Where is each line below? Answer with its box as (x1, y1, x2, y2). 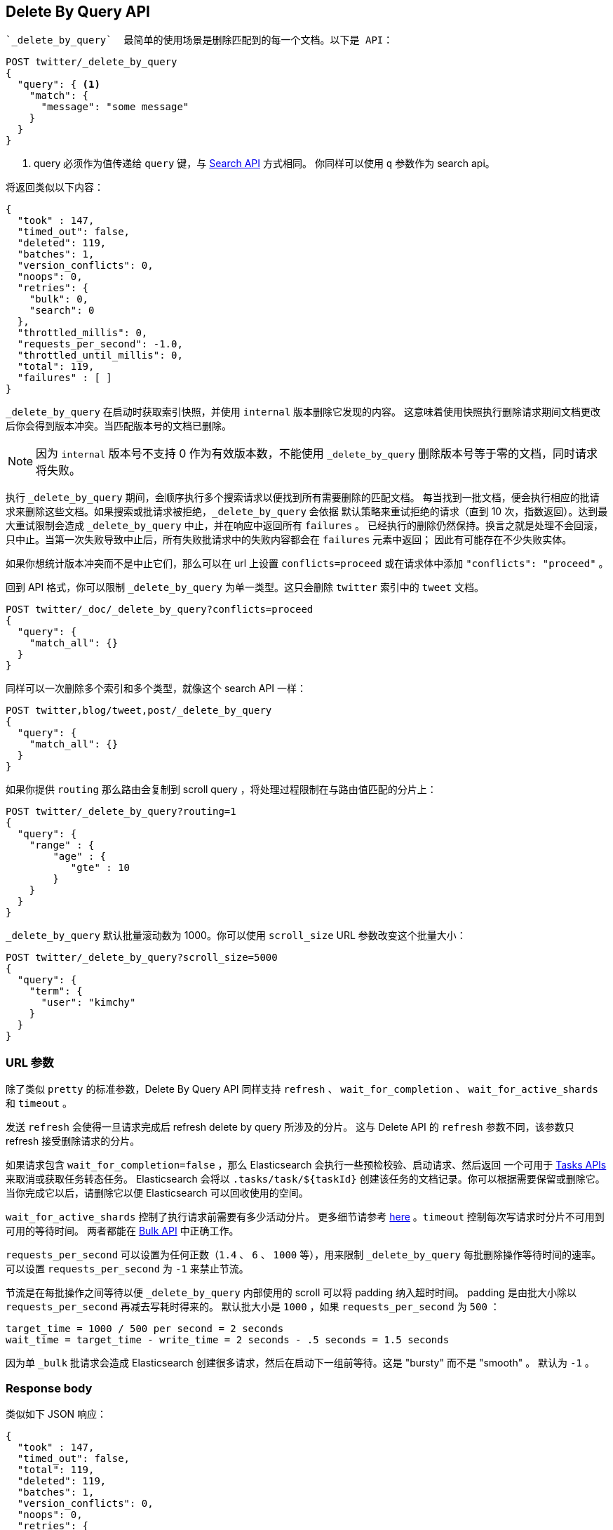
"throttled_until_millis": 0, (17, 350, 183, 361)
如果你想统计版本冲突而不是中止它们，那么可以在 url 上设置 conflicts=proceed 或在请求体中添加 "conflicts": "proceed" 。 (6, 557, 609, 570)
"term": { (29, 985, 83, 997)
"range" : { (29, 839, 95, 851)
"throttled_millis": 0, (17, 327, 148, 339)
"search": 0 (29, 305, 95, 317)
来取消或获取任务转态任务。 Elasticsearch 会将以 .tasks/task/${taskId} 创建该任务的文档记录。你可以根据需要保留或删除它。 (6, 1173, 605, 1185)
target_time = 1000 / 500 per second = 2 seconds (6, 1323, 284, 1335)
